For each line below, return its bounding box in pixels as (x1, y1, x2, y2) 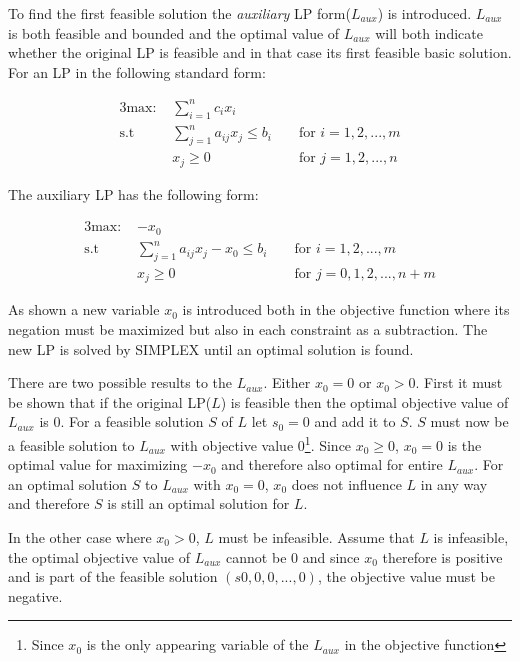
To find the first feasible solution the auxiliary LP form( (8, 3, 351, 23)
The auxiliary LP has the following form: (8, 183, 259, 204)
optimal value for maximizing (8, 454, 188, 475)
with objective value (170, 434, 294, 455)
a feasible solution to (8, 434, 135, 455)
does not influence (291, 473, 402, 494)
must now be (430, 411, 509, 432)
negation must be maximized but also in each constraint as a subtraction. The (8, 319, 488, 339)
